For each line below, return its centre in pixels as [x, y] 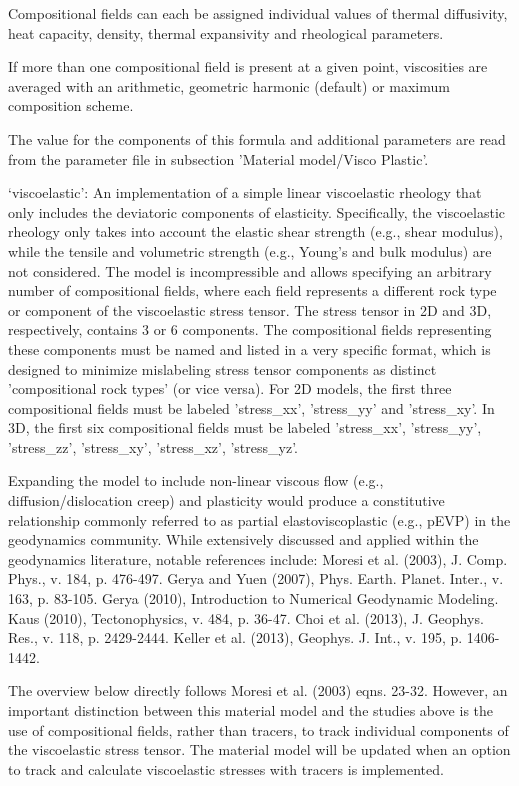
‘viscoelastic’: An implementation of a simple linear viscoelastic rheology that [245, 192]
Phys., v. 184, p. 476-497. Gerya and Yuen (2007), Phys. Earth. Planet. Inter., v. [256, 578]
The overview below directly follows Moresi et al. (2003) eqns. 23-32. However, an [258, 690]
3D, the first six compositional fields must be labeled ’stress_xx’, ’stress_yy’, [245, 427]
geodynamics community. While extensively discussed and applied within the [243, 539]
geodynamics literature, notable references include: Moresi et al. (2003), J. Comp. [258, 558]
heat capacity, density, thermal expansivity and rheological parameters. [226, 32]
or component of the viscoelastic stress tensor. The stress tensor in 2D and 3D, [250, 309]
